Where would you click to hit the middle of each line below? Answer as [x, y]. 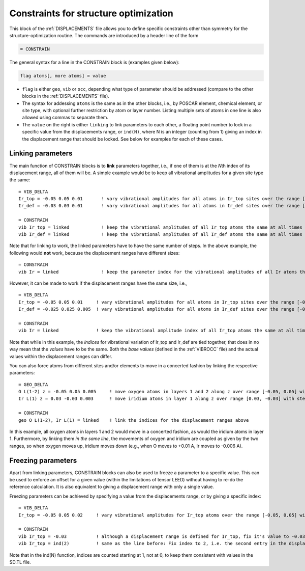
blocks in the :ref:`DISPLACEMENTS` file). [66, 96]
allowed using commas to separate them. [65, 118]
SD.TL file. [20, 562]
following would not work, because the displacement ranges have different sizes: [95, 253]
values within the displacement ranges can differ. [61, 356]
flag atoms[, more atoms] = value [63, 76]
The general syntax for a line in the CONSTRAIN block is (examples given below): [95, 62]
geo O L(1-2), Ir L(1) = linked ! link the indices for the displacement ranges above [134, 420]
